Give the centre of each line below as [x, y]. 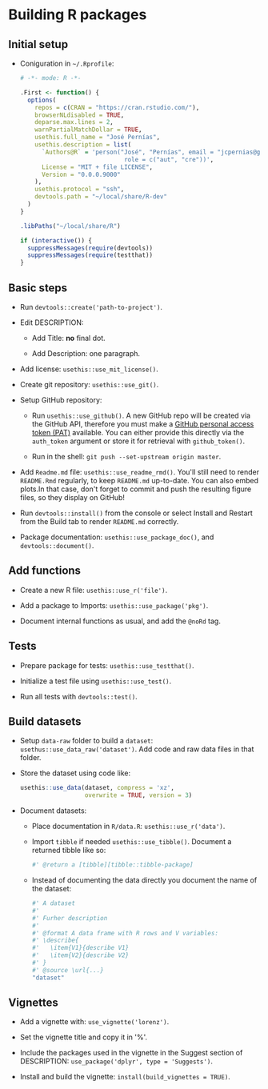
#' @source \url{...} [68, 970]
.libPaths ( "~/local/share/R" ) [70, 226]
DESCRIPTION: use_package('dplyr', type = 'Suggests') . [116, 1061]
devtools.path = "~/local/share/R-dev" [101, 197]
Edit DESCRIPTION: [52, 322]
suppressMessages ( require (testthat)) [90, 255]
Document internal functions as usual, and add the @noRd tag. [120, 621]
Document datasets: [53, 811]
